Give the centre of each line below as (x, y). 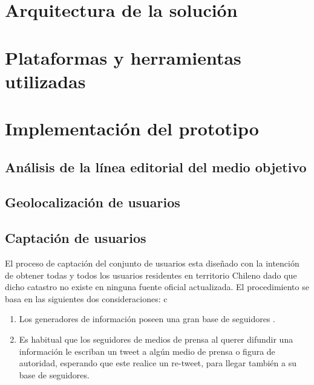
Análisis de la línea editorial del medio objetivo (156, 167)
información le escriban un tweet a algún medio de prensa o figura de (147, 351)
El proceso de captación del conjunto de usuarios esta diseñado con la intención (152, 263)
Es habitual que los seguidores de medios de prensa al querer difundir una (156, 339)
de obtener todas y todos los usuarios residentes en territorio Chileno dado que (151, 275)
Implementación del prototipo (132, 128)
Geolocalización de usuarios (93, 202)
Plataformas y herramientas (123, 57)
